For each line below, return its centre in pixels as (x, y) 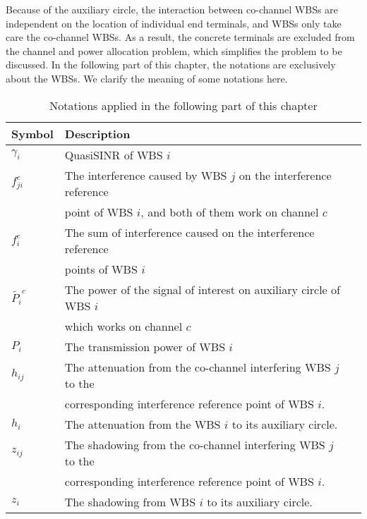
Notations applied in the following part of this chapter (183, 105)
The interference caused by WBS (146, 175)
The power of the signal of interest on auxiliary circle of (202, 289)
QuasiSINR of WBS (114, 154)
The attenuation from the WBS (143, 424)
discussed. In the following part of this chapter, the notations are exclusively (171, 65)
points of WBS (101, 269)
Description (97, 133)
